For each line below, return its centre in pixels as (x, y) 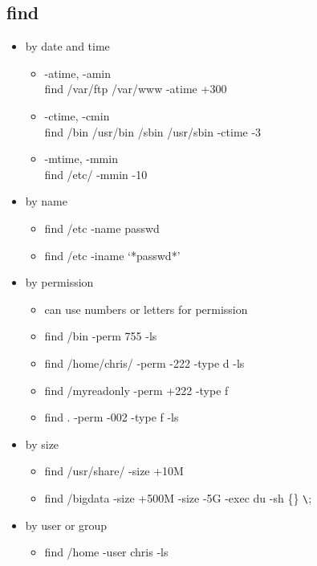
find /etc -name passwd (102, 228)
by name (46, 201)
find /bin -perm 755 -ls (101, 336)
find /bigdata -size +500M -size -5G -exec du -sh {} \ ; (178, 497)
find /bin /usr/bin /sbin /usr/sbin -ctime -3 (153, 131)
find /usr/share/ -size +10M (114, 471)
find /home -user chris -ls (106, 552)
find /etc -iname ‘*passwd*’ (112, 255)
